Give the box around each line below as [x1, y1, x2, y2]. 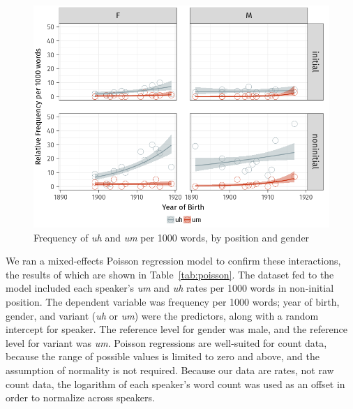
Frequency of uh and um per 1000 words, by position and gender [33, 230, 310, 244]
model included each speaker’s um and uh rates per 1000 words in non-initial [6, 281, 334, 295]
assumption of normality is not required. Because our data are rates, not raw [6, 362, 334, 377]
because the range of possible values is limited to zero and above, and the [6, 349, 320, 364]
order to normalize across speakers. [6, 390, 155, 405]
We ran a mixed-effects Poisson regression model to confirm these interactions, [6, 253, 341, 268]
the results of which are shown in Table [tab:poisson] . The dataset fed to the [6, 267, 334, 281]
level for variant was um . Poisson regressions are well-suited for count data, [6, 335, 327, 350]
